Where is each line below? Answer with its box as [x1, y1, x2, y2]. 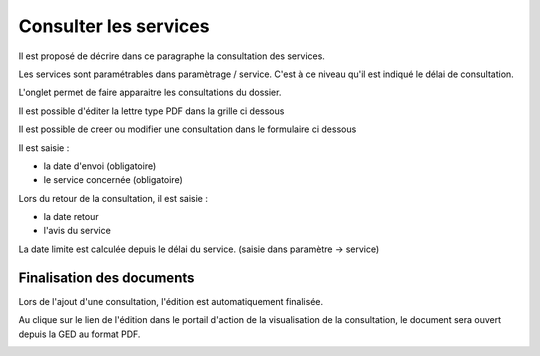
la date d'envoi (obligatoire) [43, 160, 157, 172]
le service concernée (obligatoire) [43, 174, 184, 186]
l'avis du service [43, 225, 112, 237]
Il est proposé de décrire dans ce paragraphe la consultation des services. [18, 50, 325, 62]
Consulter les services [18, 15, 210, 37]
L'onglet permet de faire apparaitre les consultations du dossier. [18, 86, 282, 99]
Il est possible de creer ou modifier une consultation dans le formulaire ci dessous [18, 123, 357, 135]
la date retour [43, 211, 99, 223]
